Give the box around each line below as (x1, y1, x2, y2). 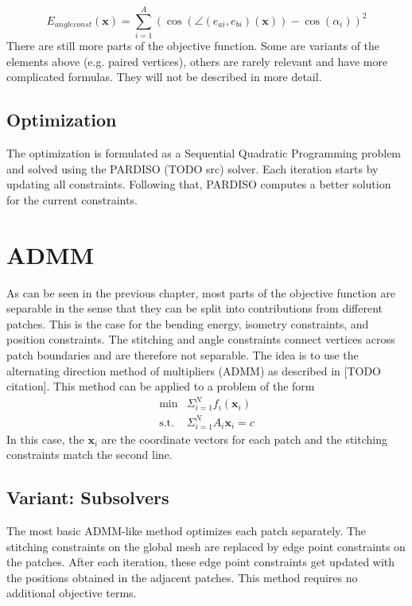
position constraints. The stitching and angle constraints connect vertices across (6, 331, 395, 348)
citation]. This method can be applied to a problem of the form (6, 378, 315, 394)
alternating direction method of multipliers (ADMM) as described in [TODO (6, 362, 381, 379)
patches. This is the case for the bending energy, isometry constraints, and (6, 315, 369, 332)
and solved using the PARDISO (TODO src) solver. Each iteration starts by (6, 160, 379, 177)
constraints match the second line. (6, 446, 173, 463)
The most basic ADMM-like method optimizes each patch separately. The (6, 522, 366, 538)
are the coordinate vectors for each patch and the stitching (101, 430, 387, 447)
